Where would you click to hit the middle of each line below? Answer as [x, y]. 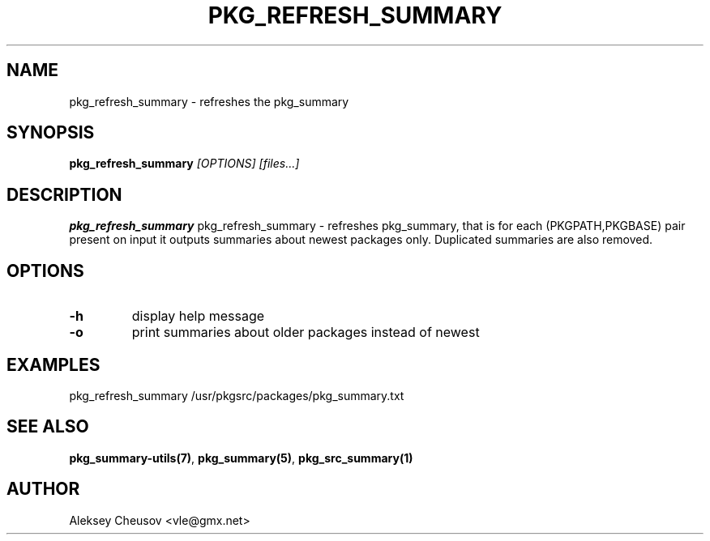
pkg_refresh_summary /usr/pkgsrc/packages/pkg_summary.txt [237, 395]
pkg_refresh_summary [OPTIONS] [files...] [184, 164]
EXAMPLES [53, 364]
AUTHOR [43, 489]
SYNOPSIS [51, 133]
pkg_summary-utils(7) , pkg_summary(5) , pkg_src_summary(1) [241, 458]
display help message [198, 316]
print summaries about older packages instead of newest [306, 332]
